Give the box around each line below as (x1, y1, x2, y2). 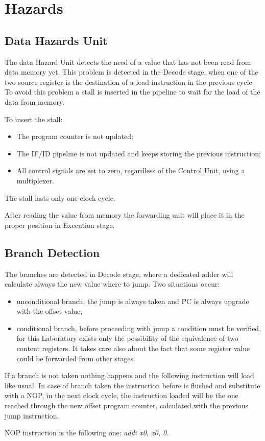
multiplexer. (16, 175, 54, 185)
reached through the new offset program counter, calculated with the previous (5, 400, 249, 411)
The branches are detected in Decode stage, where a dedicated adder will (5, 268, 233, 279)
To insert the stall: (5, 113, 63, 124)
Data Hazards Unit (5, 32, 108, 48)
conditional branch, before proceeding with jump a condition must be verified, (16, 322, 261, 333)
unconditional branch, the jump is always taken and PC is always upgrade (16, 295, 249, 306)
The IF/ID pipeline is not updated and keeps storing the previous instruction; (16, 148, 261, 158)
